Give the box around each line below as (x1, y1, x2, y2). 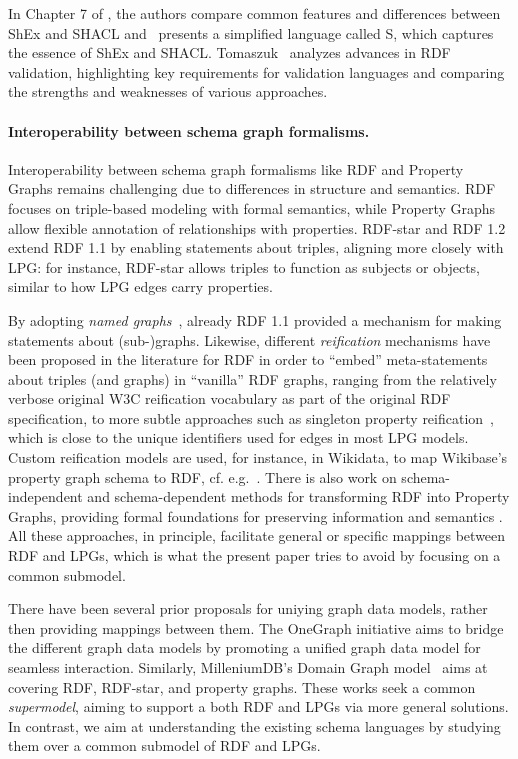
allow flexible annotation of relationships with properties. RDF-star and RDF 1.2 (8, 217, 506, 238)
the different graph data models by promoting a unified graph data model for (8, 637, 481, 658)
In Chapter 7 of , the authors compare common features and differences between (8, 3, 501, 23)
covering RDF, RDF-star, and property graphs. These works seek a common (8, 676, 476, 697)
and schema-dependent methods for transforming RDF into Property (87, 486, 510, 507)
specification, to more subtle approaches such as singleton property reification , (8, 407, 495, 428)
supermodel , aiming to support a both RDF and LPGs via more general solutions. (8, 696, 509, 717)
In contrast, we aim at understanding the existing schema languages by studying (8, 715, 501, 736)
